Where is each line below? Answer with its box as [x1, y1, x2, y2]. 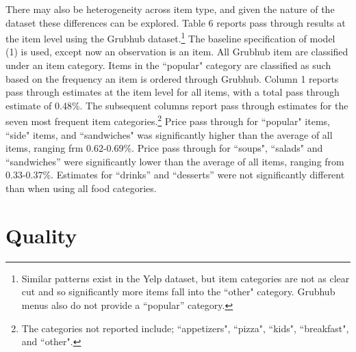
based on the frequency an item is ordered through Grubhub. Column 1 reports [5, 71, 339, 85]
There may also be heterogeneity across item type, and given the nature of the [5, 2, 335, 16]
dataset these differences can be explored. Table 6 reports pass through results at [5, 15, 346, 29]
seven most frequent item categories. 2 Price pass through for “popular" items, [5, 112, 330, 128]
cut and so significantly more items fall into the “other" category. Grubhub [21, 284, 335, 299]
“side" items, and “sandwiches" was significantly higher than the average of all [5, 127, 333, 141]
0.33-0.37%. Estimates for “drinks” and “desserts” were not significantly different [5, 167, 345, 182]
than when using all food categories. [5, 181, 157, 195]
